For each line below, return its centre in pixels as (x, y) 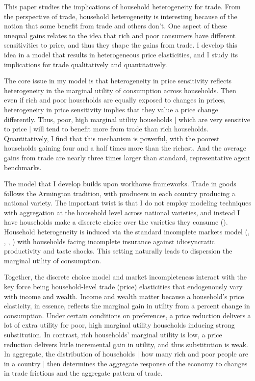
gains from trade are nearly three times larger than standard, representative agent (127, 157)
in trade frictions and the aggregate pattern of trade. (83, 373)
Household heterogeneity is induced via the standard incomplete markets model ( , (127, 232)
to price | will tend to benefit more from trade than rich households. (106, 129)
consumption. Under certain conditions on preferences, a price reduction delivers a (127, 315)
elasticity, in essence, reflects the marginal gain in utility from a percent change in (127, 306)
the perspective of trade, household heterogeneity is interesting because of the (121, 16)
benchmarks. (23, 167)
